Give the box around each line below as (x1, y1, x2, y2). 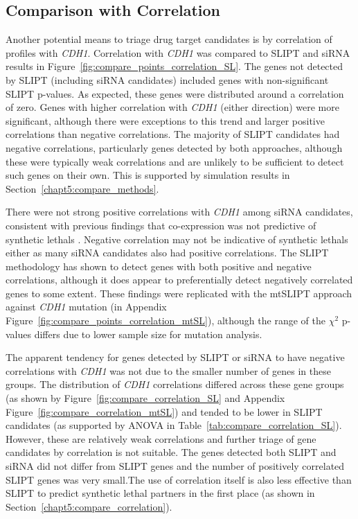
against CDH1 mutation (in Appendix (6, 299, 167, 314)
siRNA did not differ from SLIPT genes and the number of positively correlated (6, 459, 345, 473)
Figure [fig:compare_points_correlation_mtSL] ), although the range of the (6, 313, 325, 328)
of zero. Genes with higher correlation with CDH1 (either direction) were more (6, 100, 339, 114)
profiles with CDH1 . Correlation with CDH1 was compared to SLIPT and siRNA (6, 45, 350, 60)
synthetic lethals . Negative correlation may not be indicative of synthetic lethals (6, 231, 348, 246)
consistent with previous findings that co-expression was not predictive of (6, 218, 316, 232)
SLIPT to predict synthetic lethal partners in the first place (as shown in (6, 486, 315, 500)
